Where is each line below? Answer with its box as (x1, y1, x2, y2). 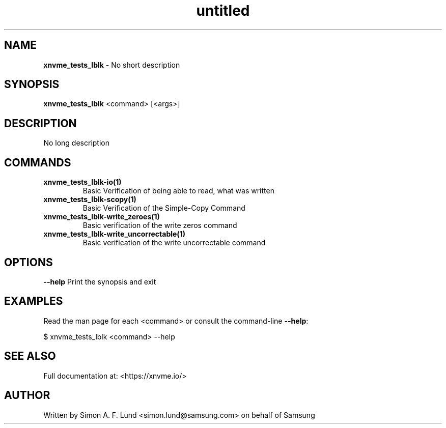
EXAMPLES (4, 295, 63, 308)
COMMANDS (4, 156, 71, 169)
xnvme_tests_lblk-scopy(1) (43, 195, 136, 204)
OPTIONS (4, 255, 53, 269)
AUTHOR (4, 389, 50, 402)
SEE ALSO (4, 350, 56, 363)
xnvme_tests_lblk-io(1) (43, 178, 122, 187)
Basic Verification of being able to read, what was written (82, 186, 274, 195)
